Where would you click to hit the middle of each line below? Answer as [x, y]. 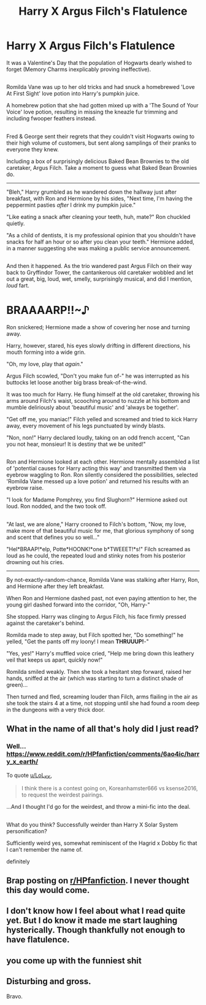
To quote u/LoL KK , [29, 776]
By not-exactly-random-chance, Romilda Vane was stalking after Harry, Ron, [103, 579]
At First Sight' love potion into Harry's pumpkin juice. [73, 94]
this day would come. [48, 890]
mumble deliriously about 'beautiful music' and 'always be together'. [93, 407]
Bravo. [15, 996]
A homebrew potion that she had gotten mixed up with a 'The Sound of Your [102, 105]
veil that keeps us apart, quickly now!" [55, 660]
